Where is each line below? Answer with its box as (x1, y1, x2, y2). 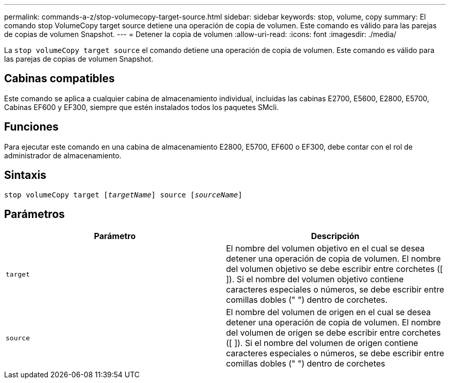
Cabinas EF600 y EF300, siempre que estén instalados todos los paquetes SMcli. (4, 102, 279, 112)
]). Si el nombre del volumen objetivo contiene (226, 274, 404, 285)
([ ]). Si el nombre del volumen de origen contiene (226, 338, 418, 349)
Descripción (311, 231, 360, 242)
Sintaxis (4, 169, 47, 182)
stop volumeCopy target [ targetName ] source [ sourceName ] (4, 190, 242, 199)
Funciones (4, 120, 59, 134)
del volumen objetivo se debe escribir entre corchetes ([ (226, 264, 443, 275)
